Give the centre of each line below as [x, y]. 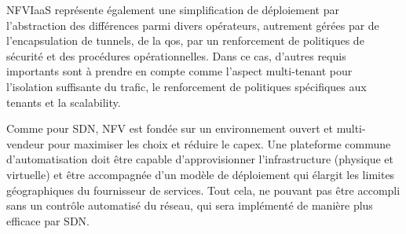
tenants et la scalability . [64, 102]
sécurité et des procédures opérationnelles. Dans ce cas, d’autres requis [176, 55]
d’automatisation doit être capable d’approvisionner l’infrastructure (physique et [200, 159]
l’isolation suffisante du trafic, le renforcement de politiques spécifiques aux [187, 86]
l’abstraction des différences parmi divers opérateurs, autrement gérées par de [193, 25]
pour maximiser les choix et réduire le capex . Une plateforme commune [219, 143]
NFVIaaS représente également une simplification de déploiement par [173, 9]
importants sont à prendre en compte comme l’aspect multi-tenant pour [179, 71]
